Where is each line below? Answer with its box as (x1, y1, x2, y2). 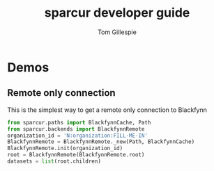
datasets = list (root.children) (7, 158, 101, 165)
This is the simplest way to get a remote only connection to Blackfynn (7, 106, 208, 114)
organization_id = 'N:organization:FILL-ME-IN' (7, 132, 148, 139)
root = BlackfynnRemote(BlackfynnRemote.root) (7, 152, 145, 158)
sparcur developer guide (44, 5, 190, 21)
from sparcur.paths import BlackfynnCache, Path (7, 119, 151, 126)
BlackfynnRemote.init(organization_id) (7, 145, 123, 152)
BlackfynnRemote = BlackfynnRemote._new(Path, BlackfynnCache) (7, 138, 195, 145)
